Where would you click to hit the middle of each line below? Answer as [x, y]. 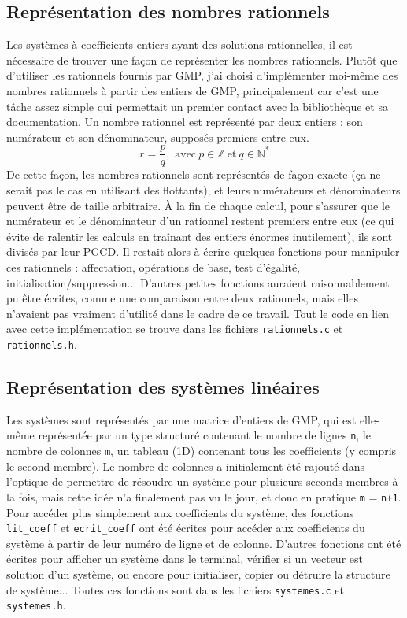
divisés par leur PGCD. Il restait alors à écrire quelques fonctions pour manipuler [203, 252]
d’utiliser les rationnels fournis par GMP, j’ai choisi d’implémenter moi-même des [202, 75]
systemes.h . [36, 605]
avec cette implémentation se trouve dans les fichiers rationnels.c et [175, 329]
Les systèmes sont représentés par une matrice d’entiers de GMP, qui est [181, 419]
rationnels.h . [42, 344]
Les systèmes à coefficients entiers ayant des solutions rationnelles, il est [179, 44]
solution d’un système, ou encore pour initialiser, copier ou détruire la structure [198, 574]
